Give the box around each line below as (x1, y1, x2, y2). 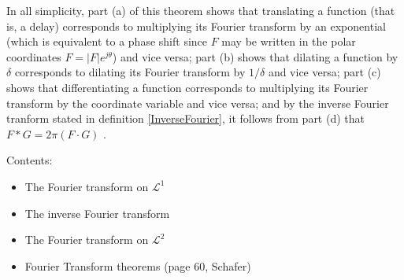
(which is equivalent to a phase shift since (6, 33, 208, 50)
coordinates (6, 48, 61, 64)
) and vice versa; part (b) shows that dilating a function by (112, 48, 398, 64)
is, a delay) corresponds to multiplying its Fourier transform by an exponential (6, 17, 386, 34)
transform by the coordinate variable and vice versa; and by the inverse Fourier (6, 94, 389, 111)
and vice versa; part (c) (268, 64, 381, 80)
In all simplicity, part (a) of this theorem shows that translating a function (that (6, 2, 395, 18)
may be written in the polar (221, 33, 356, 50)
